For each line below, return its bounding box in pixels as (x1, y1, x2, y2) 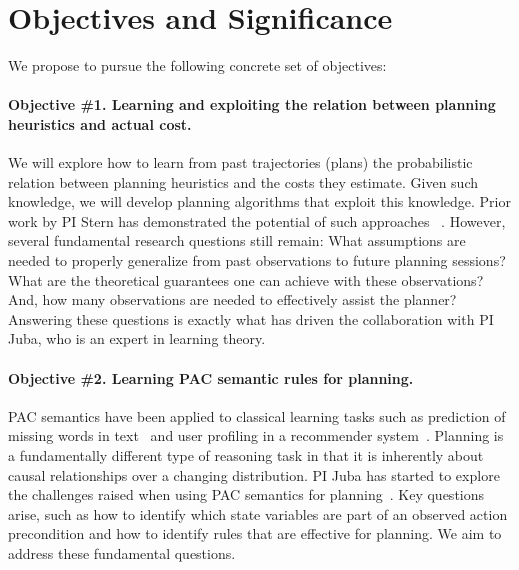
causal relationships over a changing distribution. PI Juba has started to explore (8, 464, 500, 485)
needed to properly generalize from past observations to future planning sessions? (8, 250, 506, 271)
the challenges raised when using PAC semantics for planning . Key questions (8, 484, 485, 505)
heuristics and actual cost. (8, 113, 192, 134)
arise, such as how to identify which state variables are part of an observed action (8, 503, 508, 524)
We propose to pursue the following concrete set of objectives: (8, 55, 387, 76)
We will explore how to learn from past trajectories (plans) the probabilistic (8, 152, 473, 173)
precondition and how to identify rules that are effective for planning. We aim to (8, 523, 502, 544)
